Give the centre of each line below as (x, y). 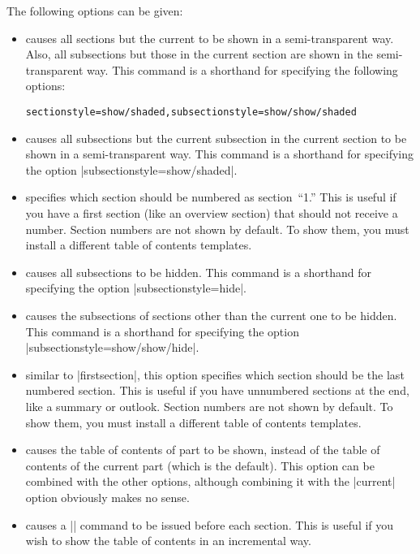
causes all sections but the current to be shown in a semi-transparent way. (210, 38)
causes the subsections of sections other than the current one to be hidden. (211, 315)
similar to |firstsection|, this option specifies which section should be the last (215, 374)
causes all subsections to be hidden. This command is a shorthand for (198, 272)
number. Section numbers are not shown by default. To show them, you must (217, 229)
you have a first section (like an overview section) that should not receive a (212, 213)
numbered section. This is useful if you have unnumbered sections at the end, (217, 390)
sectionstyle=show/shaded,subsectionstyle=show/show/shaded (191, 112)
